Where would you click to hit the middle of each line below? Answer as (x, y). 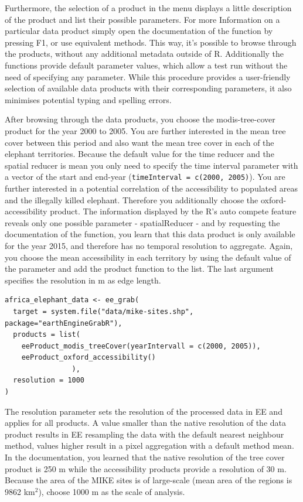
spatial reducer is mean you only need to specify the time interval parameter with (151, 165)
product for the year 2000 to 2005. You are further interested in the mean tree (145, 130)
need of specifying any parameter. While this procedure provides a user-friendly (148, 76)
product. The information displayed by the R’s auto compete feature (173, 211)
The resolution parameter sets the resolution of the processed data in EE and (144, 411)
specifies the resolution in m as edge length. (83, 280)
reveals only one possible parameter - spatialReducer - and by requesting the (142, 222)
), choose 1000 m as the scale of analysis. (112, 491)
